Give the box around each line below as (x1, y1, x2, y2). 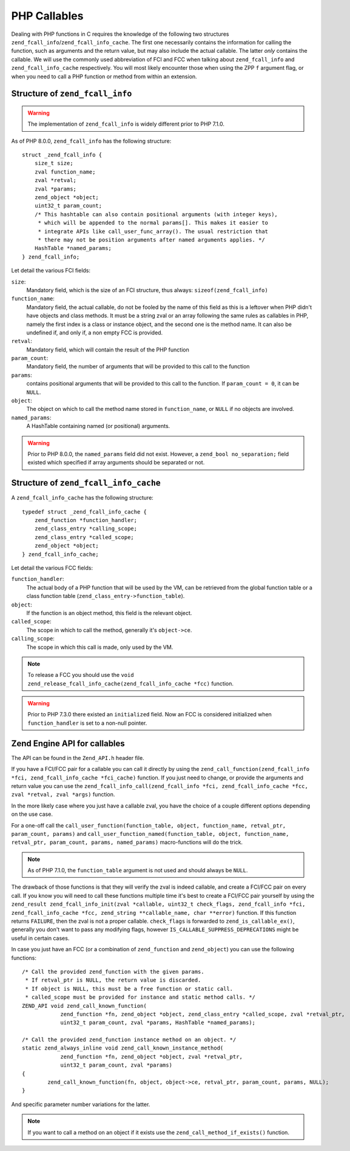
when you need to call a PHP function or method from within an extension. (11, 73, 197, 80)
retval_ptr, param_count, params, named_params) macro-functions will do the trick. (11, 838, 243, 846)
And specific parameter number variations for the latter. (11, 1101, 150, 1108)
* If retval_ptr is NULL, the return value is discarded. (25, 977, 201, 983)
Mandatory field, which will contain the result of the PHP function (26, 346, 189, 353)
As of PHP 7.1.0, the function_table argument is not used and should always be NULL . (27, 867, 248, 874)
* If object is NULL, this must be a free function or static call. (25, 985, 234, 992)
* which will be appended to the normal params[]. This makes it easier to (38, 219, 269, 226)
